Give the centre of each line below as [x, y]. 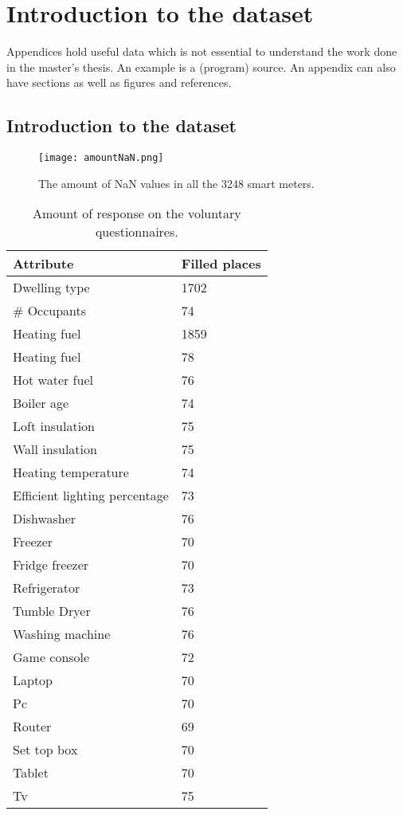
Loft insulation [54, 426]
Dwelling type [51, 288]
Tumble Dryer [52, 611]
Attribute [43, 264]
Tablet [31, 773]
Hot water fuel [53, 380]
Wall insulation [55, 449]
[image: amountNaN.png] [101, 158]
